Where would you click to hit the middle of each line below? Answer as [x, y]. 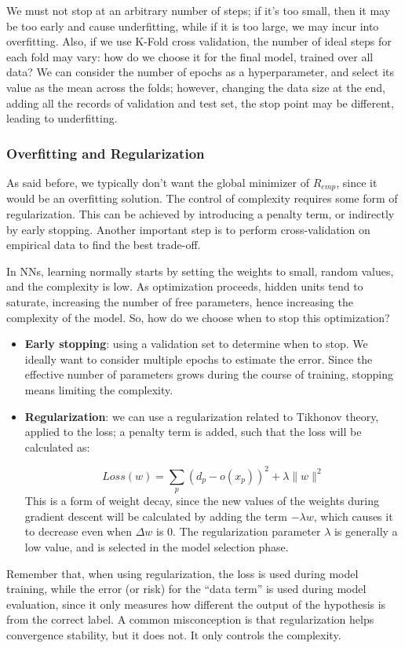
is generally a [366, 531]
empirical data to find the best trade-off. [104, 245]
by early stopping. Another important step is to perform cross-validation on [188, 229]
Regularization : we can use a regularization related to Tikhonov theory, [202, 416]
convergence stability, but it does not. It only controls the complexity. [174, 634]
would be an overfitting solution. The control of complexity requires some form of [202, 198]
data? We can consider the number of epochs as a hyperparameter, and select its [201, 72]
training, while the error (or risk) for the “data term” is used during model [186, 589]
